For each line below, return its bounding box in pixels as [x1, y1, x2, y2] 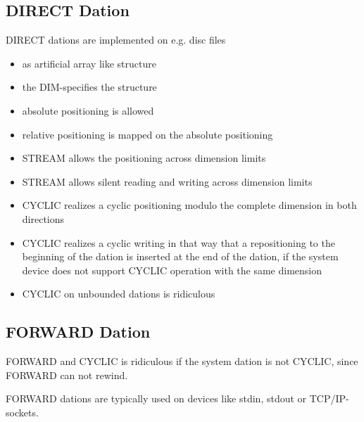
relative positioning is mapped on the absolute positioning [22, 127, 273, 141]
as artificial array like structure [22, 56, 156, 70]
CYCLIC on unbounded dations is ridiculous [22, 286, 215, 301]
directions [22, 211, 65, 226]
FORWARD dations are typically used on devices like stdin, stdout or [6, 391, 307, 406]
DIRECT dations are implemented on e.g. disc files [6, 32, 226, 47]
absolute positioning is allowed [22, 103, 154, 117]
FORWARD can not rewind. [6, 367, 128, 382]
